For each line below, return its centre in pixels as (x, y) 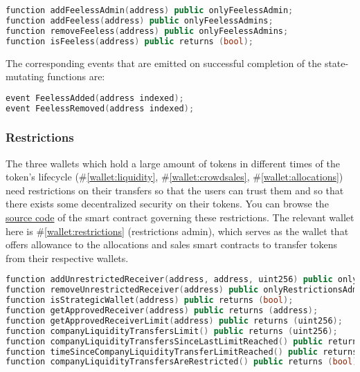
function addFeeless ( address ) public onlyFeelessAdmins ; (139, 20)
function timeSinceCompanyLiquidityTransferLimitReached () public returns (182, 352)
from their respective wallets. (67, 258)
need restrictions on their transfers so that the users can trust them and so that (175, 190)
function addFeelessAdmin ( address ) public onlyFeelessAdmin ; (150, 10)
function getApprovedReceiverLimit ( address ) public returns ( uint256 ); (174, 320)
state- (336, 63)
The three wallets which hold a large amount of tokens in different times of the (173, 163)
